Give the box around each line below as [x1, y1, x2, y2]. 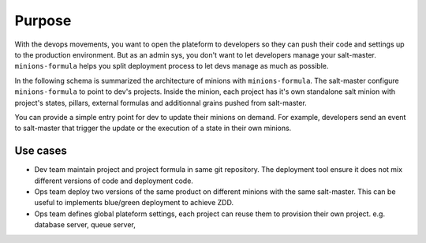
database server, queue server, [34, 220, 136, 230]
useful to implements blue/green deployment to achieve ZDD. [34, 198, 234, 207]
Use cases [14, 144, 67, 158]
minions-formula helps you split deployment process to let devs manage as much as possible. [14, 62, 329, 71]
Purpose [14, 12, 72, 29]
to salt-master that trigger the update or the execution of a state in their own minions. [14, 123, 292, 133]
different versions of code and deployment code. [34, 176, 193, 185]
